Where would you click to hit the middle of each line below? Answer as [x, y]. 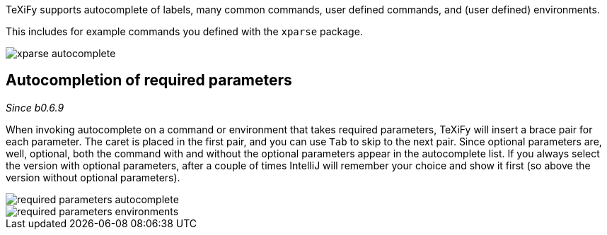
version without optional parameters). [93, 177]
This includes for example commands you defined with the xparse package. [184, 31]
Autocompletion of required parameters [149, 80]
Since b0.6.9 [35, 107]
